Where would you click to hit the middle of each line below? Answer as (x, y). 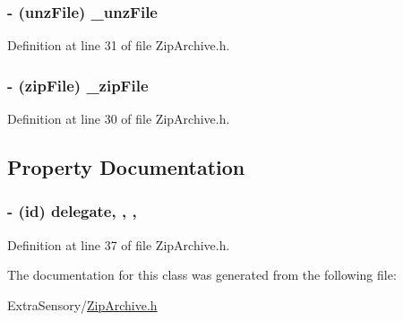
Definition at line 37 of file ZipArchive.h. (119, 244)
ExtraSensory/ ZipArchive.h (82, 304)
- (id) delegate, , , (72, 211)
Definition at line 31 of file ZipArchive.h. (119, 45)
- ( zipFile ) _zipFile (78, 85)
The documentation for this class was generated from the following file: (202, 275)
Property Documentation (126, 167)
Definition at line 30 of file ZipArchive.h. (119, 119)
